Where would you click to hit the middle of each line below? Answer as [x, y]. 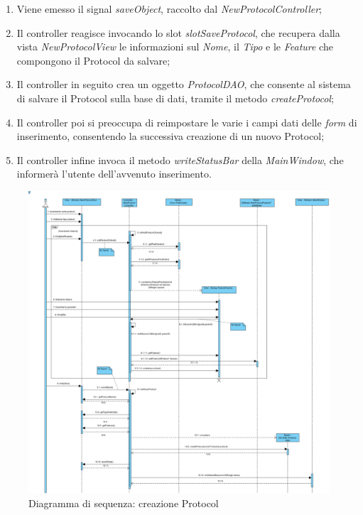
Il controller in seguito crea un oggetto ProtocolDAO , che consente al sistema [184, 84]
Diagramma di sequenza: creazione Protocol [124, 503]
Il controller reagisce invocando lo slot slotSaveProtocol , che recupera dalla [178, 32]
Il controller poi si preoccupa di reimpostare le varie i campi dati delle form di [187, 122]
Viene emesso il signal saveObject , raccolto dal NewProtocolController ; [169, 9]
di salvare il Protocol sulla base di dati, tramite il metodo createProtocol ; [175, 98]
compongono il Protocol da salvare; [93, 60]
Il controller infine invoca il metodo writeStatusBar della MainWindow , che [180, 159]
